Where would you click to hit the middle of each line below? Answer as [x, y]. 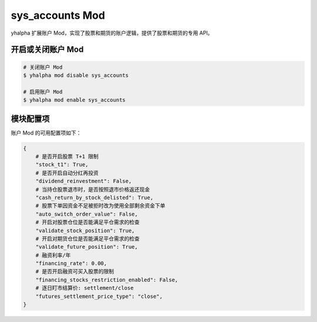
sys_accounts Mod [58, 15]
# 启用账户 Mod [43, 92]
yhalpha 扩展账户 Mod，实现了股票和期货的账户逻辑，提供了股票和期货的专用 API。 [112, 33]
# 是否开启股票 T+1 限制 [67, 156]
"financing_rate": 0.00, [71, 264]
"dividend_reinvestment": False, [84, 181]
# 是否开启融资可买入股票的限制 [75, 271]
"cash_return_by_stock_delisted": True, [95, 197]
